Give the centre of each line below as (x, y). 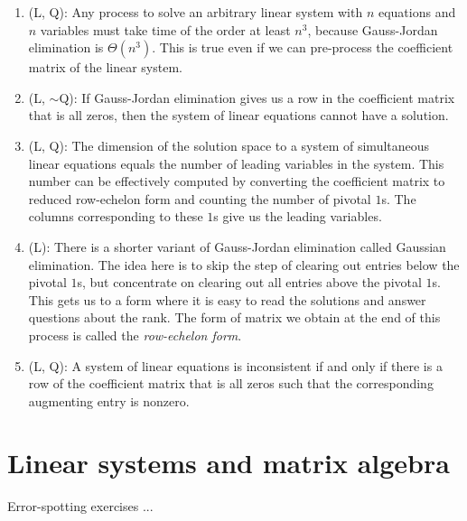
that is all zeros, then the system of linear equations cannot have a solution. (238, 115)
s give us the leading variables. (298, 216)
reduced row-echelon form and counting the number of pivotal (200, 198)
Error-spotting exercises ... (80, 506)
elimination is (66, 47)
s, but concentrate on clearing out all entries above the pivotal (249, 282)
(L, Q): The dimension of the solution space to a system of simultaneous (229, 145)
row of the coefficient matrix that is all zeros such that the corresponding (231, 383)
